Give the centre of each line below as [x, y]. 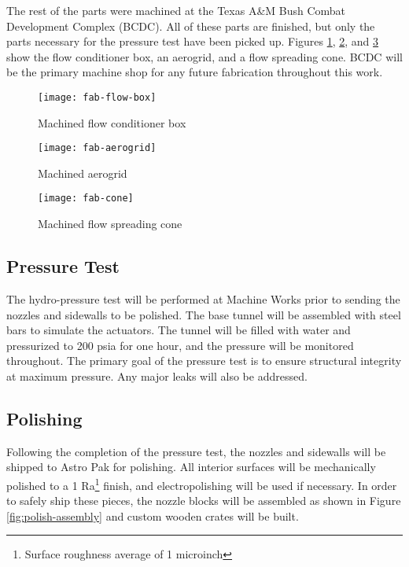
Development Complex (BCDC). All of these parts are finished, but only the [191, 26]
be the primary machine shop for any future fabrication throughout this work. [195, 72]
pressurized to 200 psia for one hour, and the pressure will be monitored [180, 345]
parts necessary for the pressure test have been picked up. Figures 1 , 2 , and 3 [193, 41]
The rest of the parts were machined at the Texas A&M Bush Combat [176, 10]
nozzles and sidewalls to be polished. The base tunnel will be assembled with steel [204, 314]
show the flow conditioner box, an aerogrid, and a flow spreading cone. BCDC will [204, 56]
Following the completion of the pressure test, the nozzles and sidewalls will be [196, 451]
